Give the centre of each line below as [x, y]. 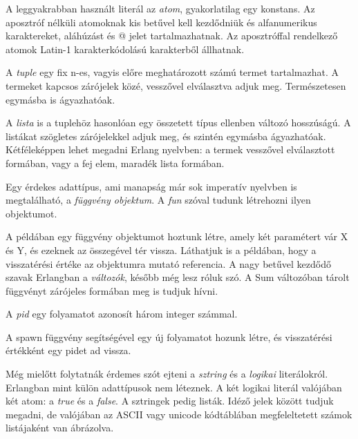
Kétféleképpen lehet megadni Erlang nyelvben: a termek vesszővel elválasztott [170, 149]
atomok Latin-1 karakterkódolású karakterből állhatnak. [125, 49]
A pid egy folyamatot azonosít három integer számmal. [122, 314]
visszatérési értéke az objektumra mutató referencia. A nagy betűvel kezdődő [168, 263]
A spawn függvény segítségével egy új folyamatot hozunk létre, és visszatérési [169, 336]
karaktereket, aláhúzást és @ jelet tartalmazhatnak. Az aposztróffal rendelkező [172, 36]
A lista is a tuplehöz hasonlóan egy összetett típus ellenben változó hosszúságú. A [178, 123]
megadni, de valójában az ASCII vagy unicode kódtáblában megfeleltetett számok [179, 414]
